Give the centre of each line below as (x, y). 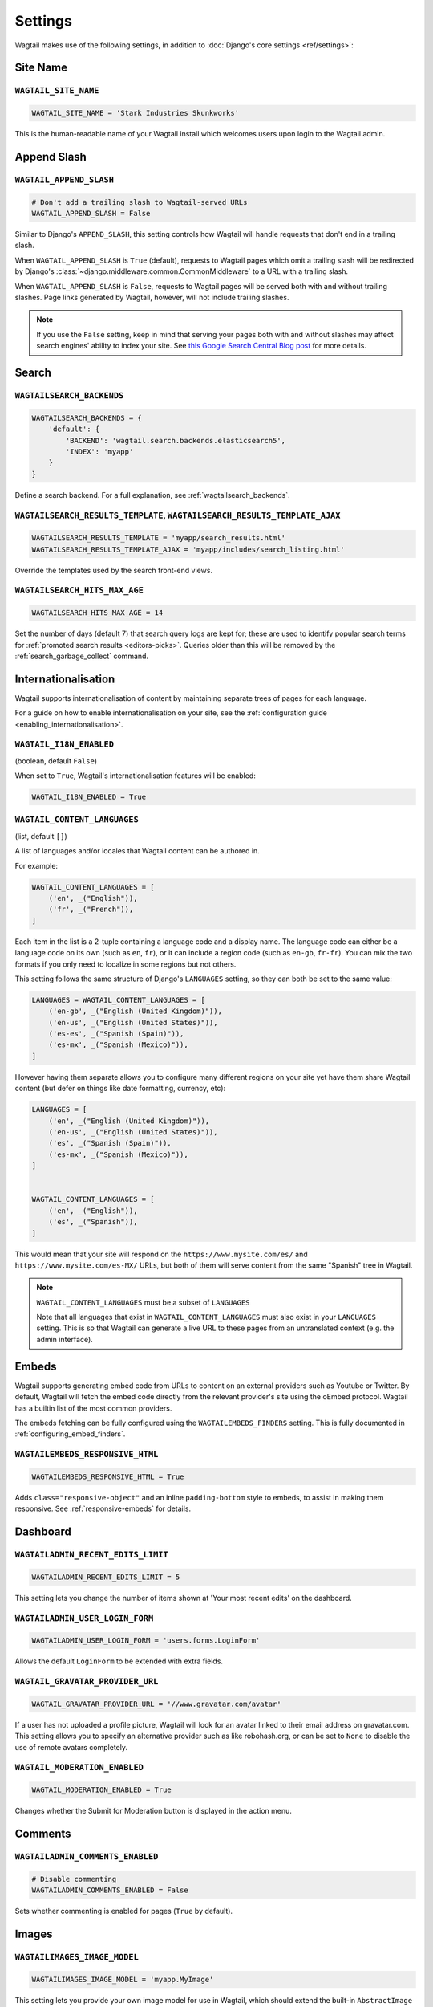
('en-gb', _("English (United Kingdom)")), (135, 1011)
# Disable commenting (74, 1879)
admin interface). (65, 1339)
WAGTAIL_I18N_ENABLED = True (89, 797)
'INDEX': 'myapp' (99, 451)
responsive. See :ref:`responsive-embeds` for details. (103, 1508)
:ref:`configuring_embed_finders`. (70, 1434)
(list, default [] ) (41, 836)
